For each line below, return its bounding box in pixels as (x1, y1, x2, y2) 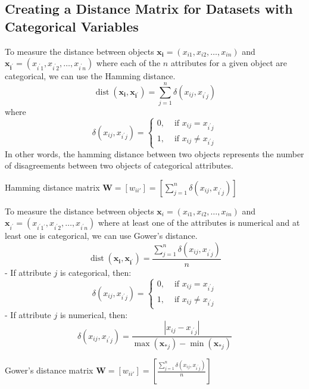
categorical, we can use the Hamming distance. (5, 70, 176, 82)
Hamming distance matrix (5, 181, 100, 193)
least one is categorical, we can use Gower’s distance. (5, 229, 198, 242)
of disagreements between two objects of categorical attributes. (5, 159, 233, 172)
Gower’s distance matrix (5, 364, 93, 376)
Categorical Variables (5, 17, 139, 35)
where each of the (96, 57, 161, 69)
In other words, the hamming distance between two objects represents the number (5, 147, 304, 160)
